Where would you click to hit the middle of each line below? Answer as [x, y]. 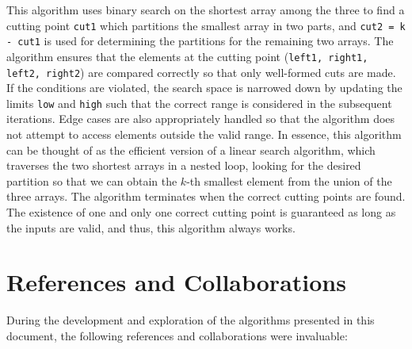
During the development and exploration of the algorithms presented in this [191, 320]
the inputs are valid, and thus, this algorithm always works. [151, 227]
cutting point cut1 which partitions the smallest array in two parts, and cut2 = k [206, 25]
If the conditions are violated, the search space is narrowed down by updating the [204, 88]
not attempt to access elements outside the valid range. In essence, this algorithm [204, 134]
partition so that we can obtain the [92, 180]
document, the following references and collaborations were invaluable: [177, 335]
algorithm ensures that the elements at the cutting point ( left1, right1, [187, 56]
